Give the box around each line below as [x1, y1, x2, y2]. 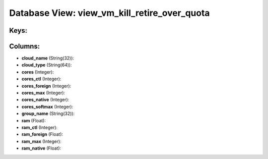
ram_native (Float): [21, 145, 62, 151]
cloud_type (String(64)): [21, 62, 72, 68]
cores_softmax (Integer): [21, 104, 73, 109]
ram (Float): [21, 117, 46, 123]
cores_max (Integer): [21, 90, 66, 96]
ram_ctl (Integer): [21, 124, 58, 130]
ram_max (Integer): [21, 138, 62, 144]
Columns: [9, 42, 40, 51]
